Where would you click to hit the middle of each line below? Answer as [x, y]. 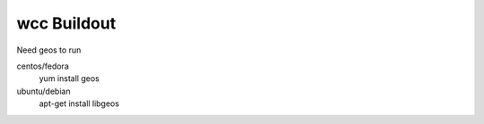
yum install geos [69, 79]
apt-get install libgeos [79, 103]
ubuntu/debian [43, 91]
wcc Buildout [66, 23]
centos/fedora [43, 66]
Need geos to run [49, 50]
